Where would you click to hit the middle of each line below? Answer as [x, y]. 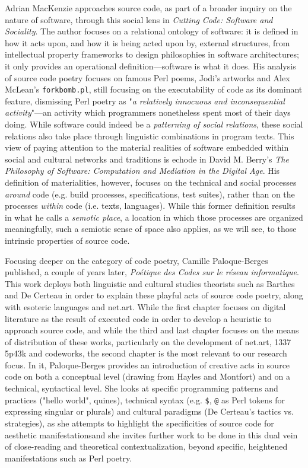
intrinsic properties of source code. [67, 240]
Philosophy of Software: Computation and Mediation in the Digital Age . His [142, 171]
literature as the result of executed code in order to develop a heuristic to [138, 318]
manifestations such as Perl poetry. [69, 458]
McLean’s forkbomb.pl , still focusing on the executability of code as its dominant [154, 89]
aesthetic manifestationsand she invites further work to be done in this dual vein [151, 434]
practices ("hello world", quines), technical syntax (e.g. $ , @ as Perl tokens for [145, 399]
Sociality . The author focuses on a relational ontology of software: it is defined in [152, 31]
